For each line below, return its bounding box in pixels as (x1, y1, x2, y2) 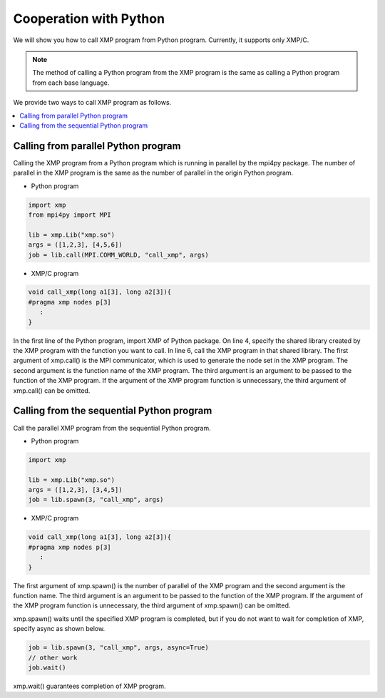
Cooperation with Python (13, 11, 165, 26)
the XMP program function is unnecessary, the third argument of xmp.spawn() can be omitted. (13, 601, 291, 610)
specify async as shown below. (13, 625, 106, 633)
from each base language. (32, 78, 110, 87)
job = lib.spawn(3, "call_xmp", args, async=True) (28, 644, 210, 652)
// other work (28, 653, 78, 662)
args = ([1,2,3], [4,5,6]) (28, 241, 123, 249)
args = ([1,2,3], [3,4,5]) (28, 486, 123, 494)
